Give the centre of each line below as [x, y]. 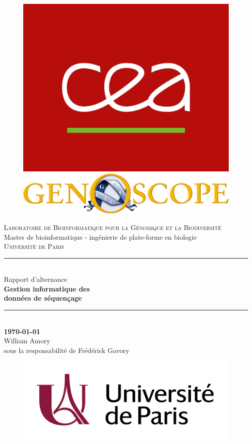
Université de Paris [34, 246]
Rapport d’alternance [36, 279]
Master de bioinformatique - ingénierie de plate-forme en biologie [100, 237]
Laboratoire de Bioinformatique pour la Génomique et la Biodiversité [113, 227]
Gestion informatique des [47, 288]
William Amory [27, 341]
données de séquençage [43, 298]
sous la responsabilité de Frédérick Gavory [67, 350]
